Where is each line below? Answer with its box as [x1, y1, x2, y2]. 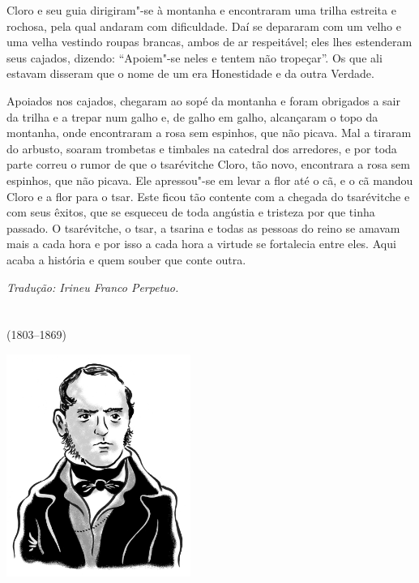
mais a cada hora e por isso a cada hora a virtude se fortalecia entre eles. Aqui [6, 235, 396, 252]
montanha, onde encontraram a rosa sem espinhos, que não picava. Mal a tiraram [6, 124, 412, 141]
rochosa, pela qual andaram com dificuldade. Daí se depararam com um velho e [6, 17, 401, 34]
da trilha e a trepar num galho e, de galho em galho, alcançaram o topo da [6, 108, 378, 125]
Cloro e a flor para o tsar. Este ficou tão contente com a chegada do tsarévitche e [6, 187, 410, 204]
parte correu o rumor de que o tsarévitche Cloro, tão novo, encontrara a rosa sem [6, 156, 410, 173]
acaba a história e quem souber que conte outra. [6, 251, 246, 268]
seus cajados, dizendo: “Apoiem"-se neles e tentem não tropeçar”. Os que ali [6, 49, 383, 66]
